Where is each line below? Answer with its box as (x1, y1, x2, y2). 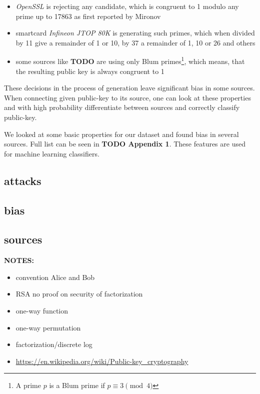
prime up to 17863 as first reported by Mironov (15, 10, 161, 21)
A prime (15, 380, 41, 390)
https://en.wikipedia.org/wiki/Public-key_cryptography (15, 355, 188, 366)
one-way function (15, 305, 68, 315)
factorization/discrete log (15, 339, 92, 349)
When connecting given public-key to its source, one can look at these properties (4, 92, 251, 102)
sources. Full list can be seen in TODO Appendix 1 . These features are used (4, 138, 245, 149)
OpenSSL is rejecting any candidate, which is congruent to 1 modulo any (15, 1, 239, 11)
